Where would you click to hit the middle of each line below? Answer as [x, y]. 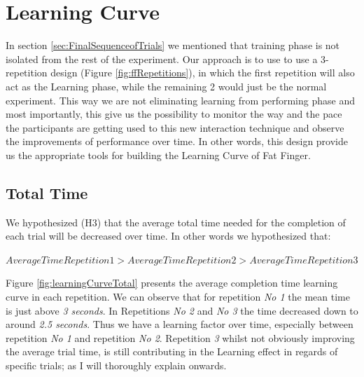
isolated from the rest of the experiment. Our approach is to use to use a [162, 59]
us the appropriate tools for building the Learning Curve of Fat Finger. [158, 155]
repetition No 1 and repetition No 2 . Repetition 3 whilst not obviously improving [180, 337]
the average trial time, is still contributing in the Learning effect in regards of [172, 351]
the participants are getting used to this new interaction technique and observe [175, 127]
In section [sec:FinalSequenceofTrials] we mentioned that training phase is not [173, 45]
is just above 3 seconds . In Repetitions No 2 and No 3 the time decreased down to [182, 310]
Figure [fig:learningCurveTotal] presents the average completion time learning [172, 283]
